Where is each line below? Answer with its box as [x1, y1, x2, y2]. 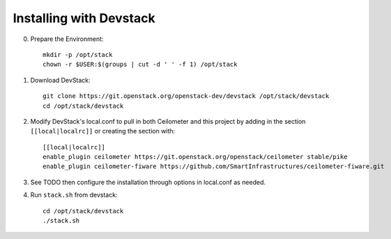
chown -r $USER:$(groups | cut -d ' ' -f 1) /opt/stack [43, 60, 238, 69]
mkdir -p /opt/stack [43, 51, 113, 58]
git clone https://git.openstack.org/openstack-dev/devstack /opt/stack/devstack [43, 92, 330, 100]
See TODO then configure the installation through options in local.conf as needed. [30, 178, 266, 186]
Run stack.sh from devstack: [30, 191, 118, 199]
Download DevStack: [30, 76, 91, 84]
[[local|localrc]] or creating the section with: [30, 127, 176, 135]
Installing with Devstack [13, 10, 156, 26]
